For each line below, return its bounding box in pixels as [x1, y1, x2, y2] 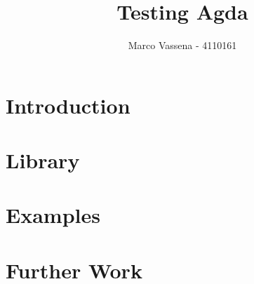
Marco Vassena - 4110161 [128, 38, 237, 53]
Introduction [6, 90, 131, 119]
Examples [6, 201, 100, 229]
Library [6, 146, 80, 175]
